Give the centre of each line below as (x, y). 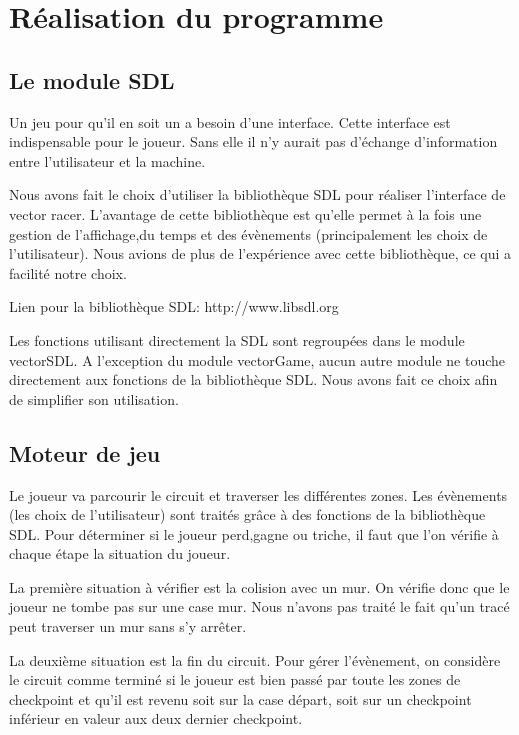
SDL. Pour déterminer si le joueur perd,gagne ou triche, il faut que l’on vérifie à (254, 533)
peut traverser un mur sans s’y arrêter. (128, 626)
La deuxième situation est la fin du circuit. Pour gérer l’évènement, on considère (255, 659)
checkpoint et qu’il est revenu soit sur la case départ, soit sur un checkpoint (240, 698)
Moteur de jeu (85, 452)
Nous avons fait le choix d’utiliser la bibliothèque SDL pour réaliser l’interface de (257, 194)
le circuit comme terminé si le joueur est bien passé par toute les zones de (235, 679)
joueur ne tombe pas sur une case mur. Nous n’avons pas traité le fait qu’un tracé (259, 606)
